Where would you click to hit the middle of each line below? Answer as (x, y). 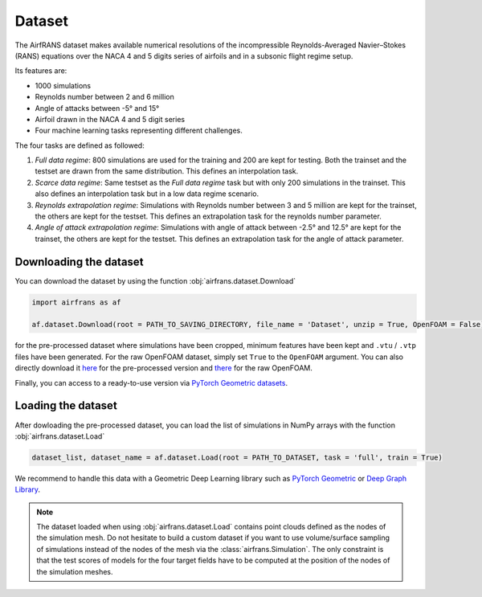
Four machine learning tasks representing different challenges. (139, 131)
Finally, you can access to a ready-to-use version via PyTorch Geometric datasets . (151, 382)
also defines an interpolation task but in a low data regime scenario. (147, 194)
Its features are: (41, 71)
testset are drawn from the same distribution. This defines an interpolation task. (167, 171)
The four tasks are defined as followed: (80, 145)
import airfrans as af (76, 302)
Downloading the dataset (79, 262)
